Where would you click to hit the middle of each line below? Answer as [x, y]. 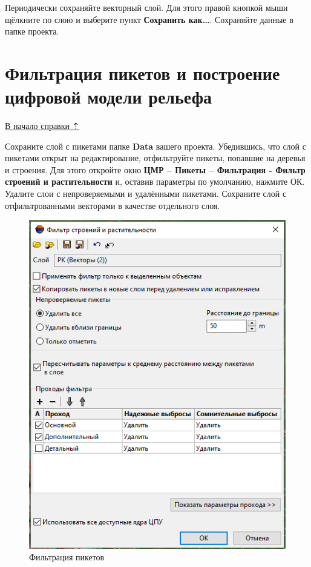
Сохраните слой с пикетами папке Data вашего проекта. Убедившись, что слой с [155, 146]
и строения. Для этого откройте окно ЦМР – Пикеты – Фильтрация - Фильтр [155, 169]
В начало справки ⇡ [42, 126]
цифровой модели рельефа [109, 97]
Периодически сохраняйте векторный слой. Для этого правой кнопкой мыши [146, 7]
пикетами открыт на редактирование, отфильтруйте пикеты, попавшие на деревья [155, 158]
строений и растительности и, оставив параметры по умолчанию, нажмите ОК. [155, 181]
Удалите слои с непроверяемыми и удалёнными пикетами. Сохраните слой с [146, 194]
